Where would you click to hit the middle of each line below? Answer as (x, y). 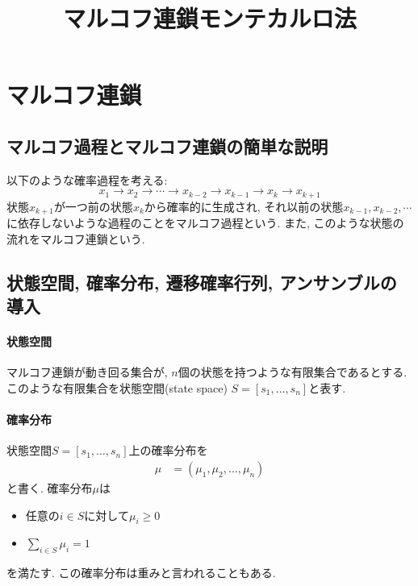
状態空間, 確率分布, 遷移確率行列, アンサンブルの (202, 282)
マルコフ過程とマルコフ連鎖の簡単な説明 (167, 145)
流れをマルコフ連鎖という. (76, 238)
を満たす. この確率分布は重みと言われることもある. (141, 573)
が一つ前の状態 (93, 206)
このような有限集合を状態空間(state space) (117, 388)
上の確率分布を (168, 450)
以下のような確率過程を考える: (87, 179)
